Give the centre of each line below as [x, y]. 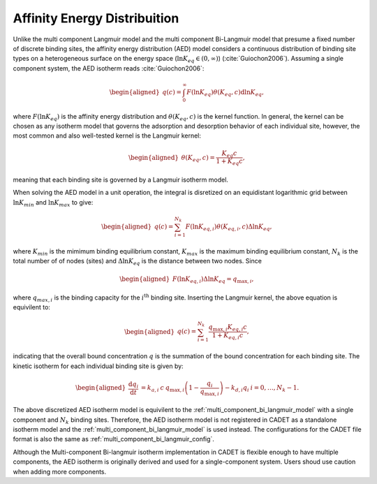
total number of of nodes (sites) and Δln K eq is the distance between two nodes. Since [137, 262]
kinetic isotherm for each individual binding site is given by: [98, 366]
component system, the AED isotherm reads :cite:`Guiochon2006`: [109, 68]
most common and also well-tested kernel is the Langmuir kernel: [107, 135]
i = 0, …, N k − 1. [275, 389]
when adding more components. [60, 471]
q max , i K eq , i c [228, 328]
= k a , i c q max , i [163, 389]
